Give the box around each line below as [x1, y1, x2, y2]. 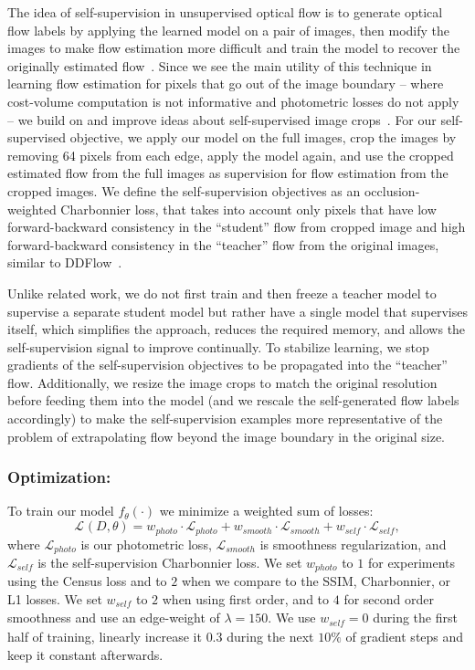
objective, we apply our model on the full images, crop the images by [69, 128, 457, 147]
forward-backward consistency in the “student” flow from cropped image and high [7, 217, 466, 236]
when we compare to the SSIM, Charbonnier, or [181, 571, 451, 591]
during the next [227, 626, 314, 645]
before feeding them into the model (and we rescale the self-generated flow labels [7, 391, 459, 410]
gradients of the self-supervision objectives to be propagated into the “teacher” [7, 355, 448, 374]
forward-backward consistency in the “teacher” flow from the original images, [7, 235, 439, 254]
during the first [373, 608, 458, 627]
